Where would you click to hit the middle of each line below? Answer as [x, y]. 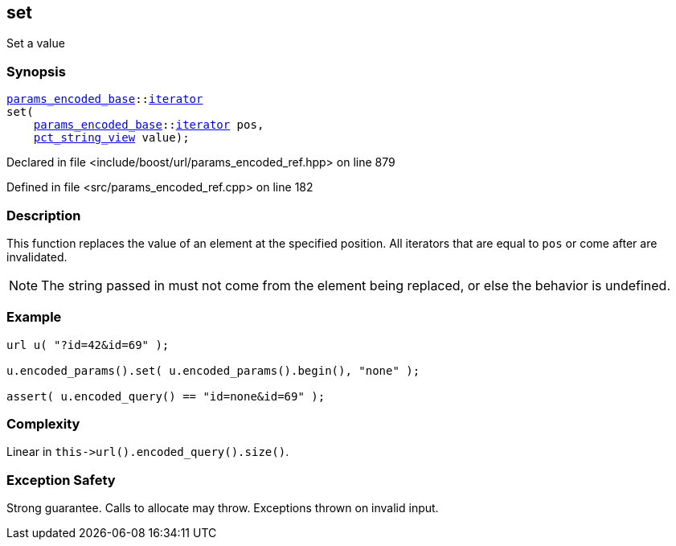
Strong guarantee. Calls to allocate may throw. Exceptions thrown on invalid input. [223, 508]
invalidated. [37, 257]
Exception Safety [61, 480]
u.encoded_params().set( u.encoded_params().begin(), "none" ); [213, 370]
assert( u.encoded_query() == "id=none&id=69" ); [166, 396]
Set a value [36, 43]
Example [34, 317]
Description [44, 215]
